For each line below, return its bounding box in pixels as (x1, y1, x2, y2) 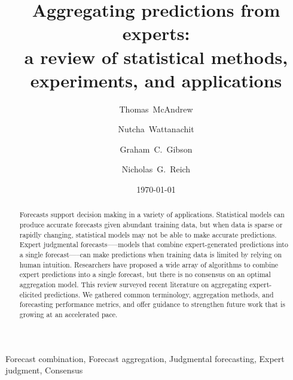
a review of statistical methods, (24, 44, 288, 69)
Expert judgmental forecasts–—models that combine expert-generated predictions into (19, 239, 288, 250)
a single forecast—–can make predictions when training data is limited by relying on (19, 250, 282, 260)
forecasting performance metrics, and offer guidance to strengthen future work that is (19, 299, 285, 309)
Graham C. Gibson (120, 142, 193, 155)
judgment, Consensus (5, 364, 83, 376)
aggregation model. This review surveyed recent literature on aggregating (19, 279, 248, 290)
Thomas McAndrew (119, 102, 193, 115)
